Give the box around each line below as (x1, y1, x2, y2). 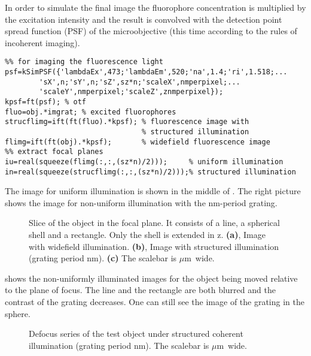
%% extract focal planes (5, 147, 103, 156)
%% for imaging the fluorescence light (5, 58, 163, 67)
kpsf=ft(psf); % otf (5, 98, 87, 106)
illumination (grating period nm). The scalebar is (29, 339, 209, 351)
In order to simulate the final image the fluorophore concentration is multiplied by (5, 1, 306, 13)
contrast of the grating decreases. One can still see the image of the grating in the (5, 295, 304, 307)
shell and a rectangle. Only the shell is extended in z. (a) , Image (29, 228, 266, 241)
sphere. (5, 307, 31, 319)
